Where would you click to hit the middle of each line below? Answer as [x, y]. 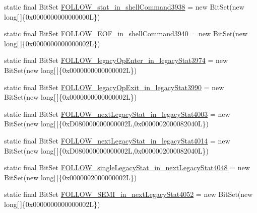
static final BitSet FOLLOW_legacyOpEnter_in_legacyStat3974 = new [116, 60]
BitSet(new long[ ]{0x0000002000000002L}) [71, 177]
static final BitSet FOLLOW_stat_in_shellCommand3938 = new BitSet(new [124, 7]
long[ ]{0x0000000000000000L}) [52, 16]
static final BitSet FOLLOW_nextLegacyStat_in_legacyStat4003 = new [117, 114]
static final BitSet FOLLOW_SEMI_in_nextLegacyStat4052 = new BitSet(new [128, 194]
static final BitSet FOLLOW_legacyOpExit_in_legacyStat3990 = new [114, 87]
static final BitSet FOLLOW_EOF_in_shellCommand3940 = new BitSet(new [126, 33]
